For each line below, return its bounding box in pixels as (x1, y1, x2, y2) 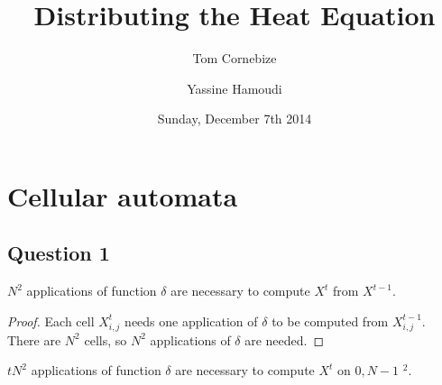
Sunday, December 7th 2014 (157, 109, 312, 128)
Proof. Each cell (7, 311, 95, 330)
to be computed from (272, 311, 389, 330)
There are (7, 330, 61, 349)
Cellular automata (7, 177, 238, 214)
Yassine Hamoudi (187, 78, 282, 97)
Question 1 (7, 239, 110, 267)
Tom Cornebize (192, 49, 277, 68)
